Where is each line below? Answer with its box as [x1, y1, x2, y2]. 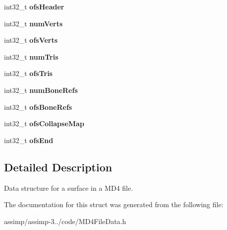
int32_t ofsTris [4, 68, 53, 78]
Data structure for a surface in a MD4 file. [4, 182, 133, 193]
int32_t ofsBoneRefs [4, 101, 72, 112]
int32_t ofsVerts [4, 35, 58, 45]
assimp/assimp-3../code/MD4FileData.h [4, 216, 126, 226]
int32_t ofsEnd [4, 135, 54, 145]
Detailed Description [4, 159, 113, 174]
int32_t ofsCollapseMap [4, 118, 84, 129]
